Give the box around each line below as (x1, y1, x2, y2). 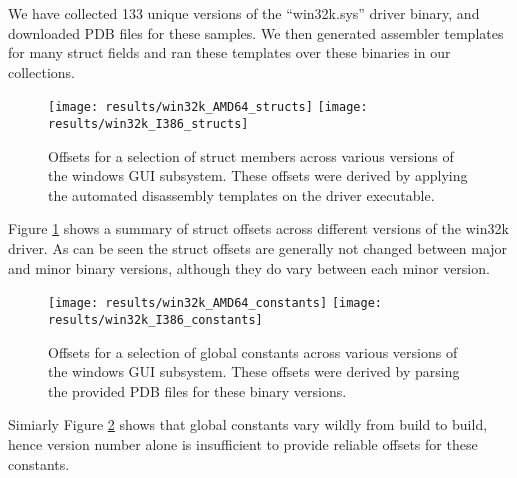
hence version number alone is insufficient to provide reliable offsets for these (8, 433, 478, 454)
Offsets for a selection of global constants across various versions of (48, 341, 458, 362)
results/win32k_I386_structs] (48, 117, 249, 132)
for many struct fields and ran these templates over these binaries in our (8, 42, 451, 63)
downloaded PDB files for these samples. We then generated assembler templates (8, 22, 504, 43)
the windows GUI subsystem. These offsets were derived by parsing (48, 361, 460, 382)
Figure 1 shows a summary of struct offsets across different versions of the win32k (8, 218, 509, 239)
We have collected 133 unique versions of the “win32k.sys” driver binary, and (8, 3, 480, 23)
